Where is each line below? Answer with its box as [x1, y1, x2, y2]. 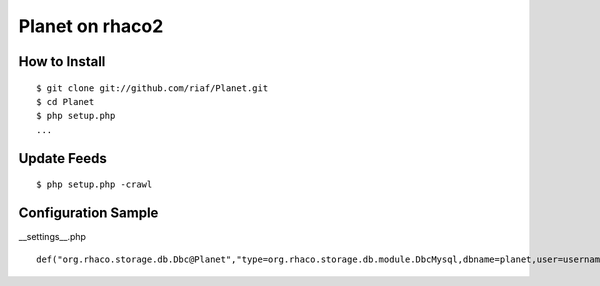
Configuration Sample [18, 204, 159, 221]
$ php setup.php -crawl [36, 179, 153, 190]
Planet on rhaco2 [18, 15, 164, 37]
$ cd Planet [36, 96, 95, 107]
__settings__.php [18, 231, 87, 243]
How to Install [18, 53, 106, 70]
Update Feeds [18, 150, 107, 167]
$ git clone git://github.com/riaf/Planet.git [36, 82, 269, 94]
